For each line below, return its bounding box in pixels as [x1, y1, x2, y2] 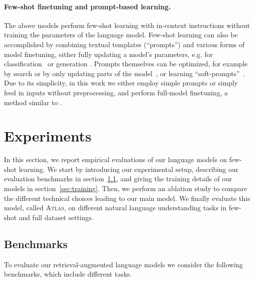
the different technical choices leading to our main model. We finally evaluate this [4, 193, 250, 203]
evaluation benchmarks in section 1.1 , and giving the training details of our [4, 173, 232, 184]
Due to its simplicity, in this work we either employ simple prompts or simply [4, 78, 238, 88]
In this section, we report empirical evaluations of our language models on [4, 154, 227, 165]
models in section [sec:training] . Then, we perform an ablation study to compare [4, 183, 248, 194]
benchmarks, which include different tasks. [4, 269, 132, 279]
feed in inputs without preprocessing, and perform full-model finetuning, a [4, 87, 228, 97]
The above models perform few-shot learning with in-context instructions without [4, 20, 250, 30]
